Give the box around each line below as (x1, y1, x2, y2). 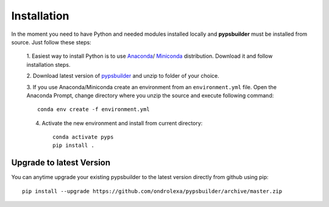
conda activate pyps (52, 134, 114, 141)
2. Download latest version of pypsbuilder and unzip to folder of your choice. (26, 72, 219, 80)
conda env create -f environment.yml (37, 106, 150, 113)
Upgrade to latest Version (11, 158, 111, 168)
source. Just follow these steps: (11, 38, 91, 46)
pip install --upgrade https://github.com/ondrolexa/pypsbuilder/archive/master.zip (22, 188, 283, 194)
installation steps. (26, 61, 71, 68)
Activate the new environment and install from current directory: (41, 119, 203, 127)
